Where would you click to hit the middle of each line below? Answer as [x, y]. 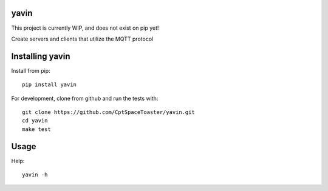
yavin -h [35, 175]
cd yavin [35, 121]
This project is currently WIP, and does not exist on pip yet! [85, 28]
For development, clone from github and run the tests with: [85, 98]
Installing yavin [41, 56]
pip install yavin [50, 85]
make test [36, 129]
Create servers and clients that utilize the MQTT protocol [82, 39]
